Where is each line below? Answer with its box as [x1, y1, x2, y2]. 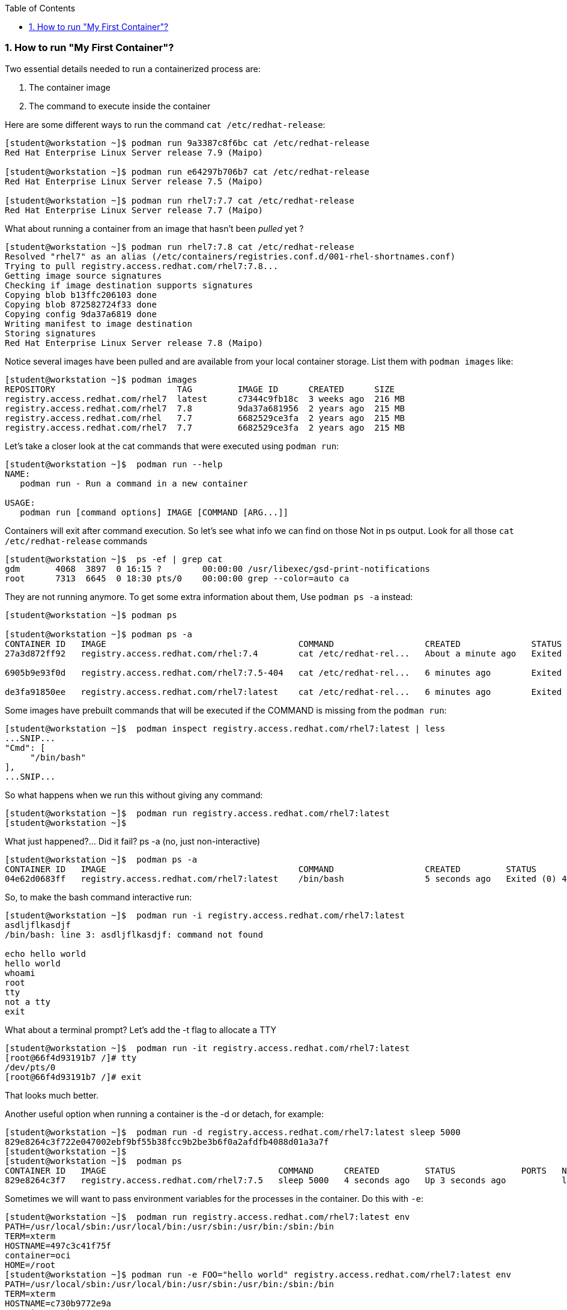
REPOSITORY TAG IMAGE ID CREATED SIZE [5, 384, 395, 394]
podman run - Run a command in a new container [20, 478, 248, 488]
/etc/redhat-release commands [5, 535, 148, 546]
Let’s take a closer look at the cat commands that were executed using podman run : [5, 440, 339, 451]
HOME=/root [5, 1260, 56, 1270]
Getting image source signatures [5, 270, 162, 280]
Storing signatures [5, 328, 96, 338]
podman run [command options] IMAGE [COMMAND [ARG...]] [20, 507, 289, 517]
